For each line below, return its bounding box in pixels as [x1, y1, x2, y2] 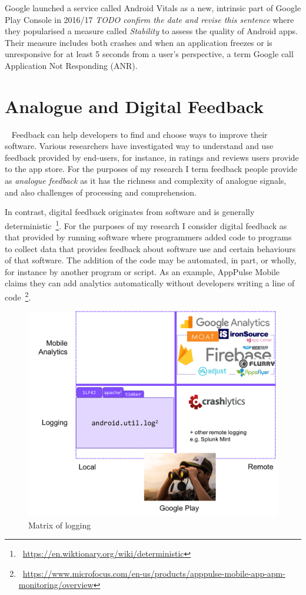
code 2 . [5, 289, 31, 303]
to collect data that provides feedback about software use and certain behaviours [5, 242, 296, 254]
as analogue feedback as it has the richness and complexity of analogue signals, [5, 174, 287, 187]
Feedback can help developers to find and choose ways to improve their [11, 128, 268, 140]
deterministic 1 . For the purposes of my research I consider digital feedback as [5, 217, 287, 232]
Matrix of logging [28, 518, 91, 531]
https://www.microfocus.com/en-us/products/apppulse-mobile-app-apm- [22, 567, 285, 579]
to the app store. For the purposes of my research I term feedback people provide [5, 163, 297, 175]
